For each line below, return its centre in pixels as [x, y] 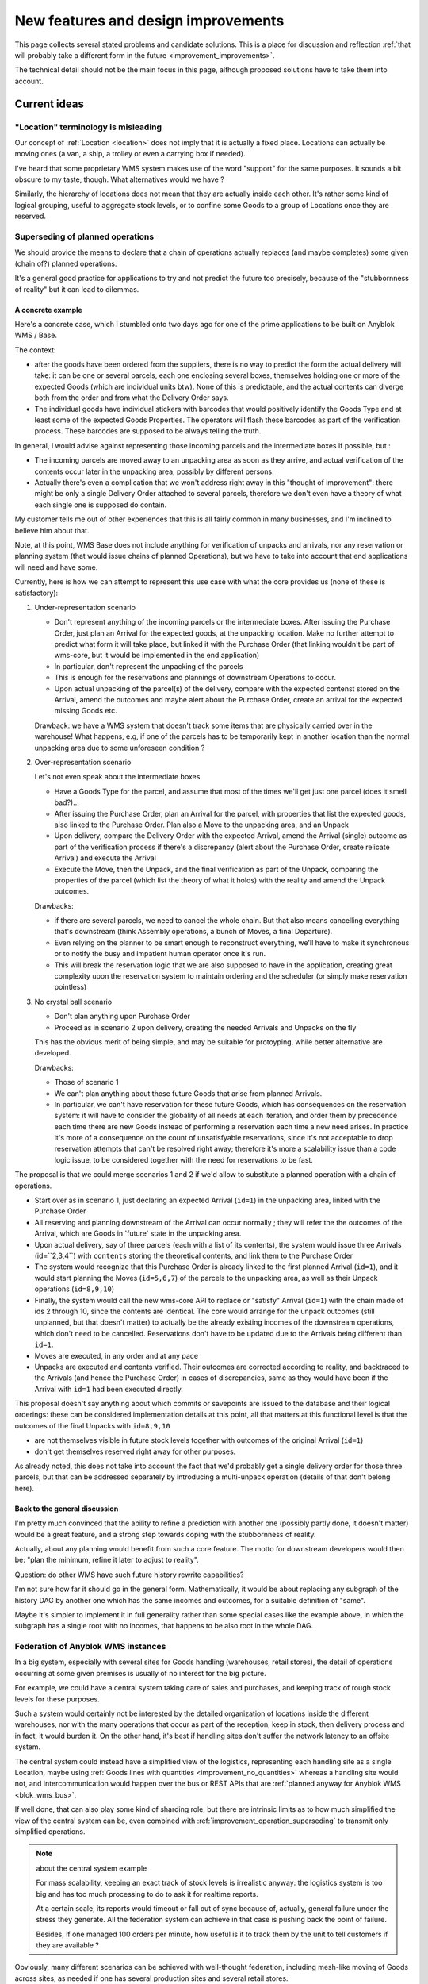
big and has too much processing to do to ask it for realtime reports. [147, 1894]
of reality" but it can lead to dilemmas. [77, 289]
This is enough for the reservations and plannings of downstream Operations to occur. [195, 678]
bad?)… [67, 802]
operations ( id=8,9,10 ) [75, 1289]
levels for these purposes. [57, 1699]
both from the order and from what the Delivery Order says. [132, 398]
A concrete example [48, 310]
